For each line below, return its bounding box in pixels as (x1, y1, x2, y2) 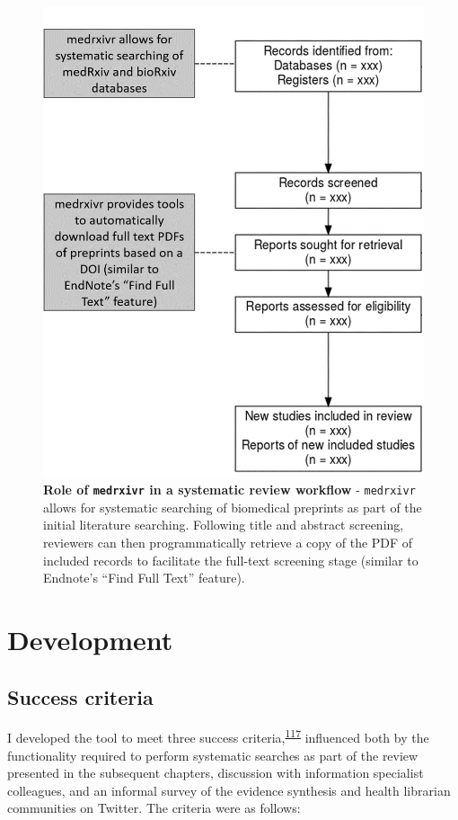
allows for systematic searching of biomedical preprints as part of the (43, 497, 422, 516)
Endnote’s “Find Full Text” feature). (43, 568, 245, 587)
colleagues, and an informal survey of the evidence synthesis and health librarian (7, 780, 451, 799)
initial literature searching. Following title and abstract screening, (43, 515, 404, 534)
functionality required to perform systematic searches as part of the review (7, 745, 418, 764)
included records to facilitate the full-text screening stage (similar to (43, 550, 418, 569)
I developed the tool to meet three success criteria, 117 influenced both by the (7, 726, 429, 747)
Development (7, 621, 173, 658)
